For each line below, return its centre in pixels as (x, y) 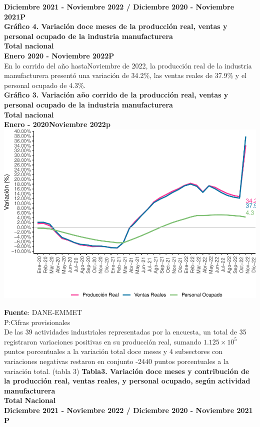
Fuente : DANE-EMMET (43, 312)
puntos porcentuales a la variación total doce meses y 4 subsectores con (113, 351)
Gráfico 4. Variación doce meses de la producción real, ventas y (116, 26)
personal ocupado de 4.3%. (45, 85)
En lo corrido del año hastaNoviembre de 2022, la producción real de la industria (128, 65)
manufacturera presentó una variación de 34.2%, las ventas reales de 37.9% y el (125, 75)
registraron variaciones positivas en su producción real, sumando (103, 341)
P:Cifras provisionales (37, 322)
